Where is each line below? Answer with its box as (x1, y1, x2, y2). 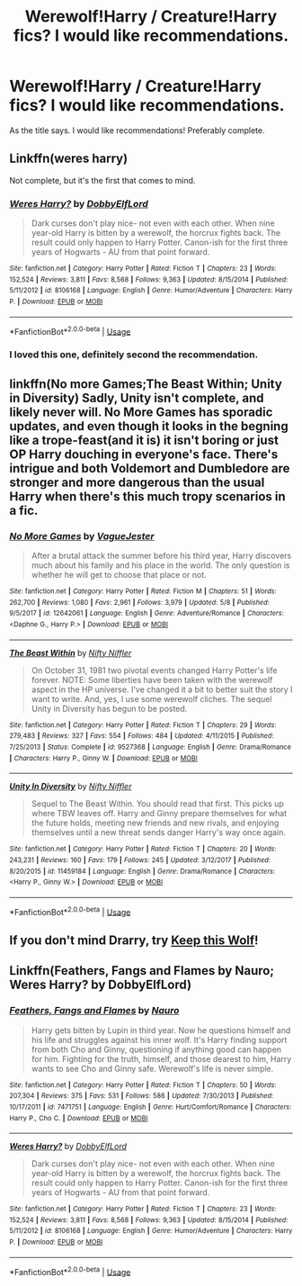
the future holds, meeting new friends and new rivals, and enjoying (31, 817, 280, 829)
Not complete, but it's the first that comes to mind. (9, 175, 196, 185)
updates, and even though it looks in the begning (9, 418, 289, 434)
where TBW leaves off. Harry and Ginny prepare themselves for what (31, 808, 288, 819)
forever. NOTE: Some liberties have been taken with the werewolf (31, 674, 273, 685)
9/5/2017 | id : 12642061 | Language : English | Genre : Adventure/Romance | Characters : (9, 609, 285, 618)
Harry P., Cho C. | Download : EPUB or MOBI (9, 1113, 148, 1122)
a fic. (9, 502, 39, 518)
